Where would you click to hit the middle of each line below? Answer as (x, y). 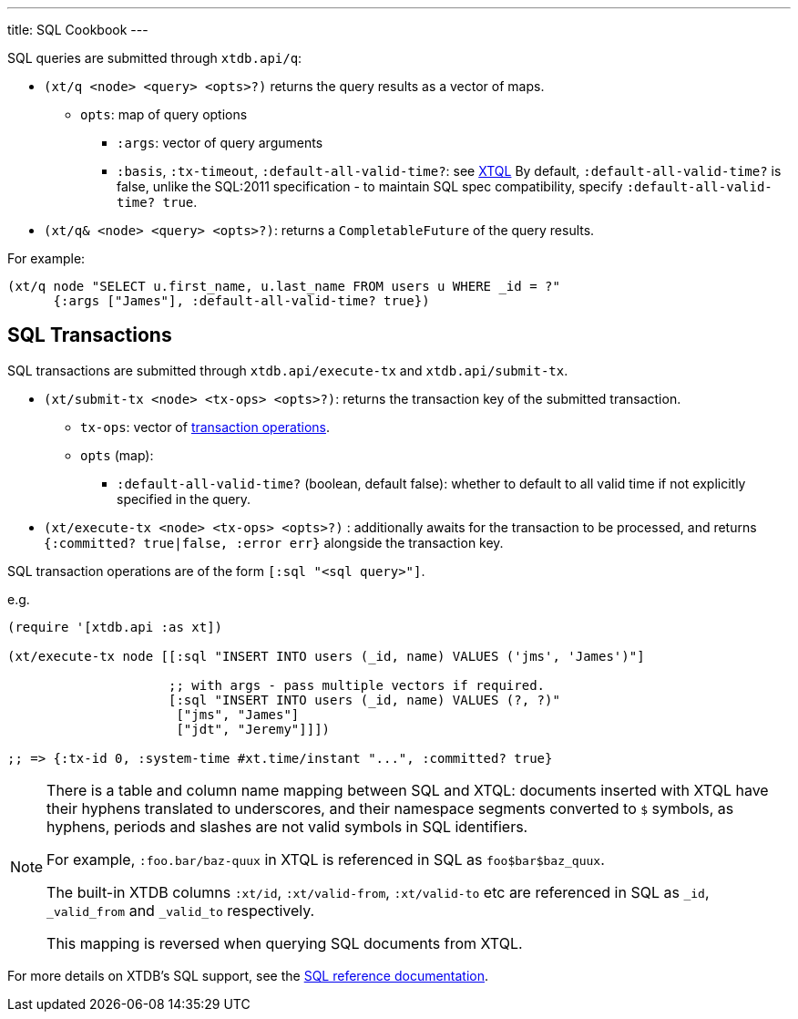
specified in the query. (184, 499)
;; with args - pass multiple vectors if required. (357, 685)
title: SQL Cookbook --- (78, 30)
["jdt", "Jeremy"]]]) (253, 729)
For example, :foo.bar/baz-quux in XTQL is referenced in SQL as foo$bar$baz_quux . (326, 859)
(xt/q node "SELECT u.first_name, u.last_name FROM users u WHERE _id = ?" (284, 286)
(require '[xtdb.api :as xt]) (115, 627)
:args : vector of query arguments (220, 143)
